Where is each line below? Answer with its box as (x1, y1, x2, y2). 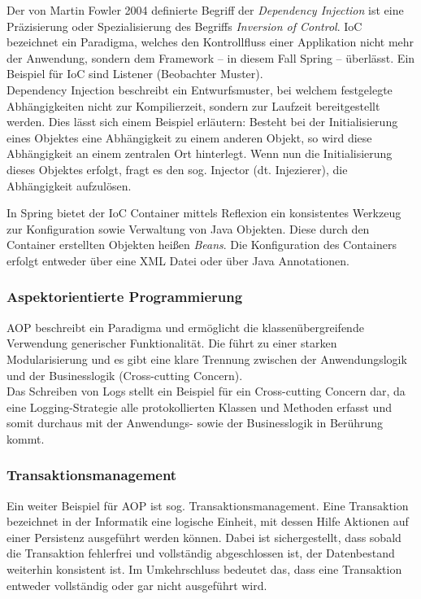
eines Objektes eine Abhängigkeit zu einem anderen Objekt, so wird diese (7, 129, 372, 146)
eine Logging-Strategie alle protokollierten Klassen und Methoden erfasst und (7, 398, 392, 415)
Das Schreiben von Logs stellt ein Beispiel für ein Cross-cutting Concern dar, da (7, 383, 406, 400)
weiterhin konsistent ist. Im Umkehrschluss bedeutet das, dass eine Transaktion (7, 561, 402, 578)
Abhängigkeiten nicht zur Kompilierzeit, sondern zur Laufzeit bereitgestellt (7, 97, 380, 114)
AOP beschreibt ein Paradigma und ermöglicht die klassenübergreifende (7, 318, 364, 335)
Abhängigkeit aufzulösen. (7, 177, 132, 194)
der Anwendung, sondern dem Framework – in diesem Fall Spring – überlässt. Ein (7, 49, 415, 66)
